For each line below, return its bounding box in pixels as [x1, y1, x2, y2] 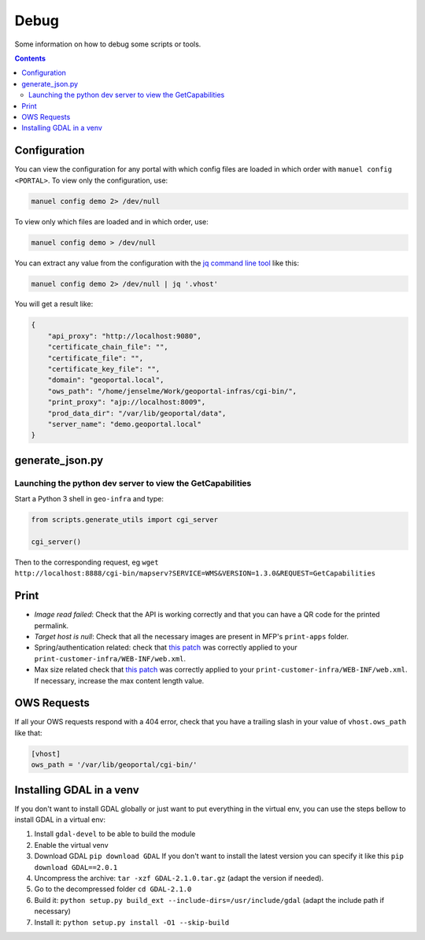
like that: [14, 728, 42, 738]
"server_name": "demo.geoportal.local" [47, 420, 202, 428]
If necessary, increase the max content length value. [34, 675, 205, 685]
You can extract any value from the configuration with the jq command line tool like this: [14, 258, 299, 268]
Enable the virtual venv [34, 840, 109, 849]
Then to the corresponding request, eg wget [14, 557, 159, 567]
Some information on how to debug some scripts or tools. [14, 39, 201, 49]
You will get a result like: [14, 299, 94, 309]
